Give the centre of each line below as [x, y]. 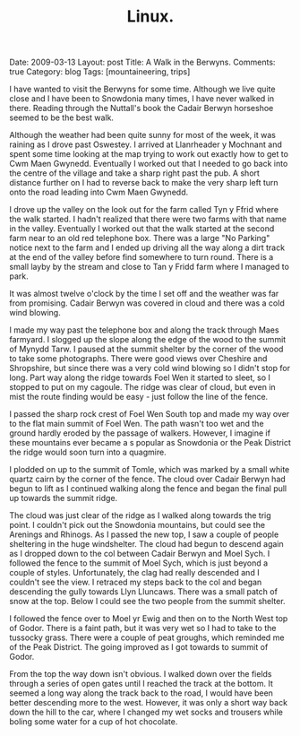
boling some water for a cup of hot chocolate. [94, 722]
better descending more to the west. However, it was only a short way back [149, 703]
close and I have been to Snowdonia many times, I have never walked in [142, 99]
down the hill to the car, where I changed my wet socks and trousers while [146, 712]
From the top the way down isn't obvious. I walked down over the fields [141, 674]
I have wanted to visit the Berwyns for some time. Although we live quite [142, 89]
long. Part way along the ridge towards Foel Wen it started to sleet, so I [140, 377]
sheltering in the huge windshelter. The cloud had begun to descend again [146, 544]
